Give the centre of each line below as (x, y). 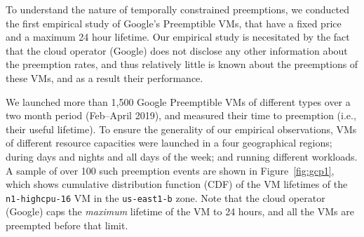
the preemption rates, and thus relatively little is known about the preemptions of (182, 64)
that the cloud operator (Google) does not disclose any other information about (177, 50)
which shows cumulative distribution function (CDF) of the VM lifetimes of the (177, 184)
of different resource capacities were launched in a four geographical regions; (169, 143)
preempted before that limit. (67, 225)
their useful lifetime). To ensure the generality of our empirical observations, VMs (181, 129)
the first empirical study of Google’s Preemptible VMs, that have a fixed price (174, 23)
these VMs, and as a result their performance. (105, 77)
